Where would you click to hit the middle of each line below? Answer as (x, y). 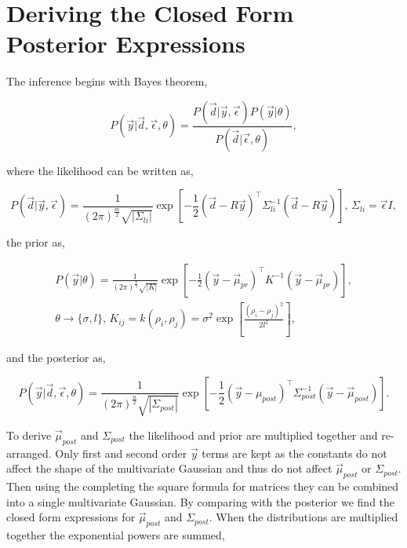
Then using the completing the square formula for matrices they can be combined (203, 486)
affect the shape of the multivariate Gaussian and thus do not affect (169, 468)
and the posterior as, (56, 358)
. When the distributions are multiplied (303, 517)
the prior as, (36, 241)
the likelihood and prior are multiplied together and (253, 435)
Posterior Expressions (126, 44)
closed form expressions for (71, 517)
